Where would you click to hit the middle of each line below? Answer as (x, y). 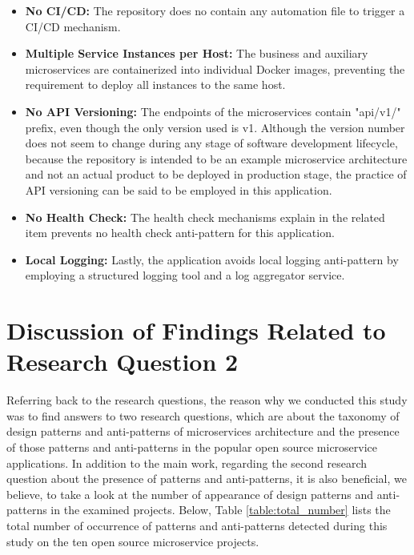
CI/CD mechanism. (73, 26)
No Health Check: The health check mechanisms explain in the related (205, 217)
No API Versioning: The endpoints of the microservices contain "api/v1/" (213, 111)
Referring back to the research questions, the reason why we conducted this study (207, 400)
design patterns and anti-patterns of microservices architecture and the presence (203, 431)
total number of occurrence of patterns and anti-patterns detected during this (197, 525)
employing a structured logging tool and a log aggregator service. (185, 275)
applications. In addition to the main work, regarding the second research (187, 462)
